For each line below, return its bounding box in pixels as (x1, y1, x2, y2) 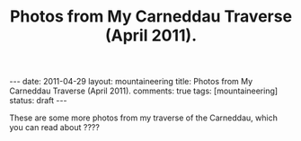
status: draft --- (9, 95, 67, 106)
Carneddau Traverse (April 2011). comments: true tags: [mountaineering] (9, 85, 279, 96)
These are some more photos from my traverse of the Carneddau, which (9, 112, 279, 123)
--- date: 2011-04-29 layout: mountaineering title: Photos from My (9, 76, 253, 87)
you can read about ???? (9, 122, 101, 133)
